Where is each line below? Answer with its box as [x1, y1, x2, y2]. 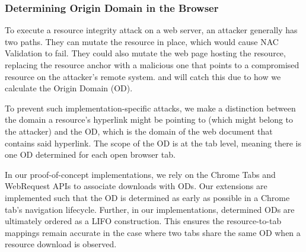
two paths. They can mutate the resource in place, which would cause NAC [5, 35, 279, 47]
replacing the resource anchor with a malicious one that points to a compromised [5, 59, 299, 71]
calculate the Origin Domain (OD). [5, 82, 133, 94]
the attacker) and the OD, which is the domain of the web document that [5, 125, 273, 137]
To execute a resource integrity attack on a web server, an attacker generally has [5, 24, 298, 36]
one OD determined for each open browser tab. [5, 148, 176, 161]
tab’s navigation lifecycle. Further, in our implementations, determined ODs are [5, 203, 295, 215]
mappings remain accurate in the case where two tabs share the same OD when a [5, 226, 301, 238]
